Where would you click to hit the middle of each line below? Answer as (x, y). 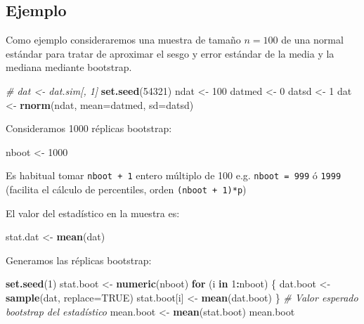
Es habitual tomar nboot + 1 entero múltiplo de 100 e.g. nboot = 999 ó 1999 (174, 175)
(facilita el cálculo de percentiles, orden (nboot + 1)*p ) (126, 189)
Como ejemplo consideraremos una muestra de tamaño (123, 40)
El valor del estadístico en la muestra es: (93, 213)
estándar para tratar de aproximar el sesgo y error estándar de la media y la (170, 53)
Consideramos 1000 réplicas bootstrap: (89, 128)
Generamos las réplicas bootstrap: (79, 260)
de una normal (312, 40)
